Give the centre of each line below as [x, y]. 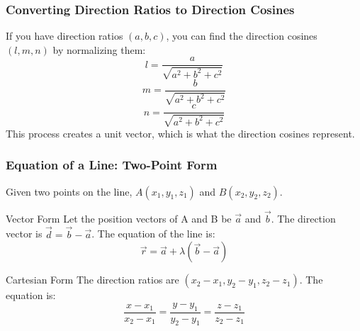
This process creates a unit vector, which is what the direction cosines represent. [180, 133]
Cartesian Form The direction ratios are [92, 280]
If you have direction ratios [64, 36]
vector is [24, 234]
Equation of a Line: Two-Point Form [112, 165]
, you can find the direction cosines [242, 36]
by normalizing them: [99, 49]
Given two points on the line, [69, 191]
